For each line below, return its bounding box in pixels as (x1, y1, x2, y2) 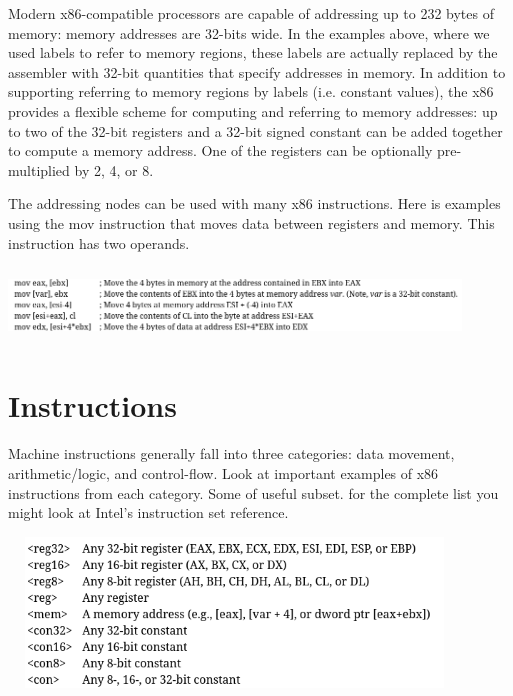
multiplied (8, 159, 70, 180)
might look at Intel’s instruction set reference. (8, 502, 289, 523)
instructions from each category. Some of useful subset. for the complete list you (8, 482, 499, 503)
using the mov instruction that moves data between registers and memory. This (8, 212, 495, 233)
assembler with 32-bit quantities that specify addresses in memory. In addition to (8, 61, 506, 82)
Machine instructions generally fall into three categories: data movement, (8, 443, 455, 464)
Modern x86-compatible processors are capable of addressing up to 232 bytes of (8, 3, 494, 23)
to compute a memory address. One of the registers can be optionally (8, 140, 433, 161)
